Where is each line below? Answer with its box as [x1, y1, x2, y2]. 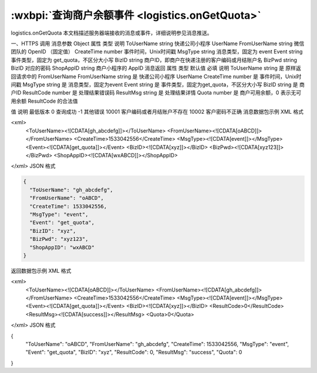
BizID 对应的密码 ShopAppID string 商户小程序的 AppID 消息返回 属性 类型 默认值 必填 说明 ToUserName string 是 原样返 [11, 65, 302, 72]
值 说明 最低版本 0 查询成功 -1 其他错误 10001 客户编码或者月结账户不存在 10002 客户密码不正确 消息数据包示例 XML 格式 [11, 108, 303, 116]
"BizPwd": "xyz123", [29, 236, 89, 243]
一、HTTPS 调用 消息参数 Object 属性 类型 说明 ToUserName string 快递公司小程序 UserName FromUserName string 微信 [11, 40, 305, 47]
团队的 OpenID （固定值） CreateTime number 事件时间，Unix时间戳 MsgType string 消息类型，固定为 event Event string [11, 48, 303, 55]
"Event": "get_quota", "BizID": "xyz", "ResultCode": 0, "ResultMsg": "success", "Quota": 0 [25, 349, 242, 356]
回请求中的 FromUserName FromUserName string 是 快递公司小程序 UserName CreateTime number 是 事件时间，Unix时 [11, 73, 302, 80]
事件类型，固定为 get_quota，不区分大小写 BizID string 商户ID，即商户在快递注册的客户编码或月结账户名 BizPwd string [11, 56, 298, 63]
